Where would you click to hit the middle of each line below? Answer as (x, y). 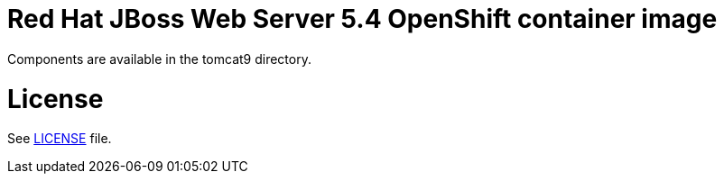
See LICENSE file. (60, 139)
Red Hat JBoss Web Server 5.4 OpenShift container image (362, 19)
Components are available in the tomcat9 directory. (159, 59)
